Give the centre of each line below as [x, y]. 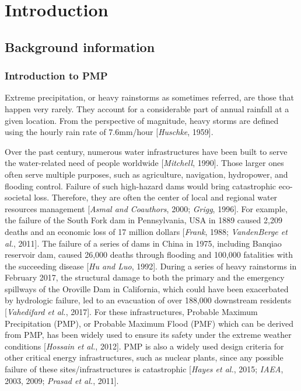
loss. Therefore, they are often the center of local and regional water [156, 197]
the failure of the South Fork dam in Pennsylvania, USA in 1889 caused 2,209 [143, 220]
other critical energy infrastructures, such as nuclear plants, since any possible [144, 357]
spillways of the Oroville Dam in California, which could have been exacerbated [147, 288]
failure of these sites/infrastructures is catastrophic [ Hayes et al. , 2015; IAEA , [144, 369]
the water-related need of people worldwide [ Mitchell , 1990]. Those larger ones [144, 163]
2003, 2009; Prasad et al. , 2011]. [62, 380]
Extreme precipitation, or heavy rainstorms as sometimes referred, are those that [150, 97]
